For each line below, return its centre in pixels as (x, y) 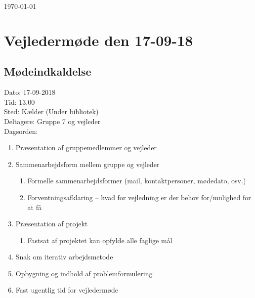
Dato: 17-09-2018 (30, 92)
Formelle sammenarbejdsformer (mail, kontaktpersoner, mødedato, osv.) (137, 181)
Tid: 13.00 (20, 102)
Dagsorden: (21, 131)
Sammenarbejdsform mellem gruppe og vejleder (87, 164)
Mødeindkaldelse (48, 71)
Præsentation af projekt (52, 224)
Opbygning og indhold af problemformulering (84, 273)
